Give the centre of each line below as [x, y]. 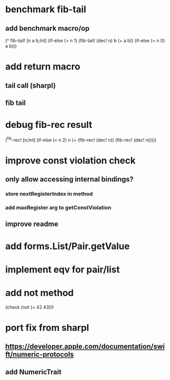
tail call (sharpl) [31, 85]
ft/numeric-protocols [39, 355]
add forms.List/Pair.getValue [67, 246]
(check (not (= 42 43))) [30, 307]
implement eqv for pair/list [63, 269]
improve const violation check [70, 160]
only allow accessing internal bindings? [69, 179]
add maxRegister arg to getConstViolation [58, 207]
